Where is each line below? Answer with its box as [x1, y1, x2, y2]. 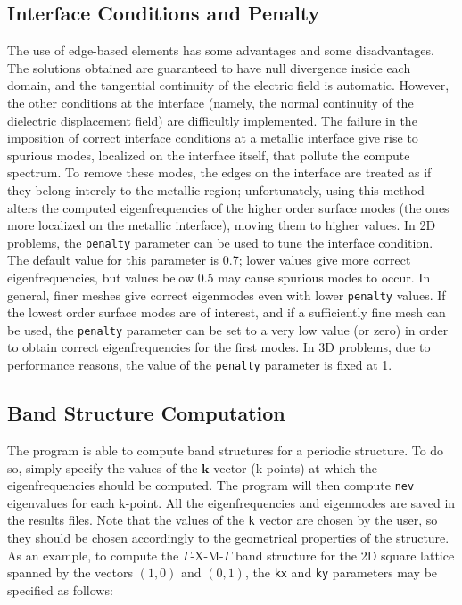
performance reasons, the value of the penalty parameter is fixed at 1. [7, 356, 392, 374]
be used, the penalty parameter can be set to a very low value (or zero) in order [7, 320, 449, 339]
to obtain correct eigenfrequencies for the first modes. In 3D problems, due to [7, 338, 431, 356]
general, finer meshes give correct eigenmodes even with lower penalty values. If [7, 285, 446, 304]
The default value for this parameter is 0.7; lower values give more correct [7, 250, 411, 269]
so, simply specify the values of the [7, 458, 198, 477]
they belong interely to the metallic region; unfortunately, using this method [7, 180, 425, 199]
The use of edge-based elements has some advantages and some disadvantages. [7, 41, 434, 60]
